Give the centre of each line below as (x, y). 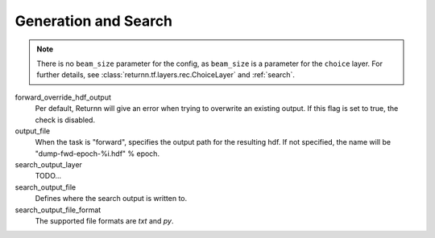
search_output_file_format (58, 210)
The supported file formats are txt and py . (104, 221)
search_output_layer (48, 165)
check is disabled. (65, 120)
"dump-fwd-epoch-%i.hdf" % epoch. (97, 154)
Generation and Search (94, 21)
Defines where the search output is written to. (111, 199)
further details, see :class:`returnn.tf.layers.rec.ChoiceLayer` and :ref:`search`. (166, 75)
